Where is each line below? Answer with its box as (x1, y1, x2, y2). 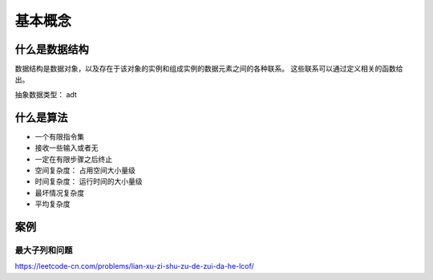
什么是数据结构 (14, 43, 89, 56)
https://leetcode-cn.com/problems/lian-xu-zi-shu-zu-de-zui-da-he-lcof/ (14, 262, 254, 271)
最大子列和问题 (14, 245, 73, 256)
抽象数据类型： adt (14, 89, 78, 99)
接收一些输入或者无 (34, 143, 99, 152)
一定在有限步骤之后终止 (34, 154, 112, 164)
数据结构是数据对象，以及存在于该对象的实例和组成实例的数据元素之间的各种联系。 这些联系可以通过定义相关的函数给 (14, 64, 403, 74)
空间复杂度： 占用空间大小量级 (34, 165, 136, 175)
